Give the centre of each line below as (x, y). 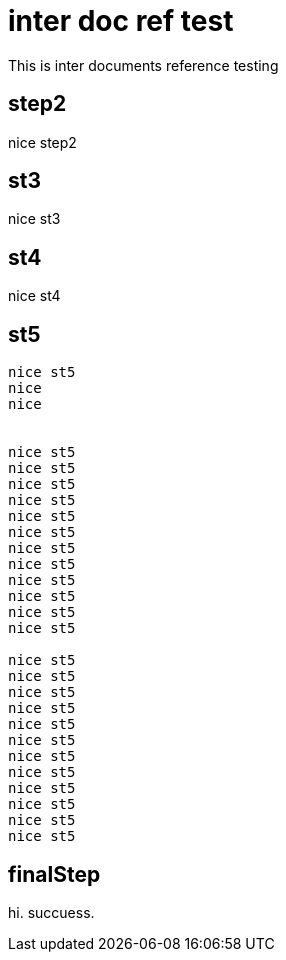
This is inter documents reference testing (143, 65)
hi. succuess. (51, 912)
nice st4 (34, 296)
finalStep (54, 874)
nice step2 (42, 142)
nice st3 (34, 219)
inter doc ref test (121, 21)
